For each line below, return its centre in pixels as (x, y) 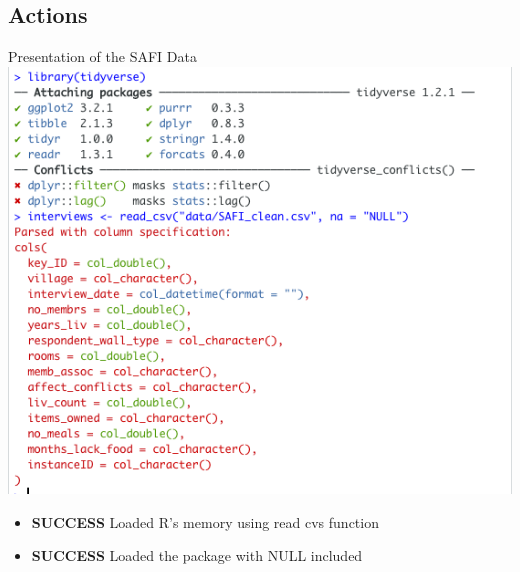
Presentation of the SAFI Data (102, 56)
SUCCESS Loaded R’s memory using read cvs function (205, 521)
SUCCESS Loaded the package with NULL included (197, 555)
